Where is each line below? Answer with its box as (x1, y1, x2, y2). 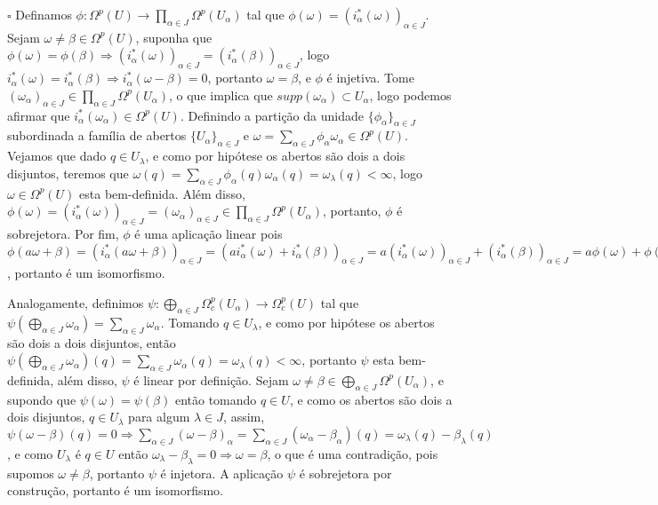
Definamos (15, 5, 72, 23)
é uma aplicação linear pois (134, 224, 283, 242)
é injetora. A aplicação (160, 463, 284, 482)
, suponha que (135, 28, 213, 46)
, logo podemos (369, 85, 452, 104)
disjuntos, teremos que (7, 163, 129, 182)
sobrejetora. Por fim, (7, 224, 119, 242)
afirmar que (7, 106, 70, 124)
